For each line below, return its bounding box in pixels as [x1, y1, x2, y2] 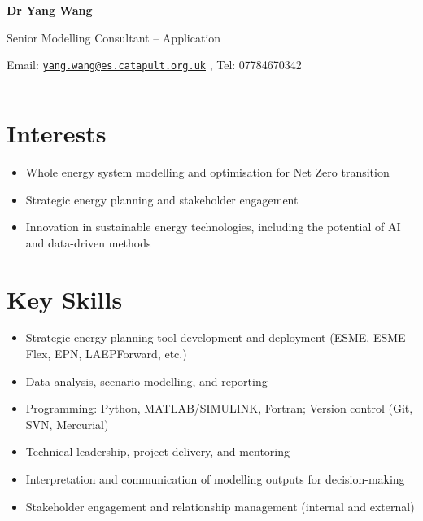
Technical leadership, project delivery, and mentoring [25, 443, 290, 460]
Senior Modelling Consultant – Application [7, 28, 221, 46]
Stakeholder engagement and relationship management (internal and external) [25, 497, 415, 514]
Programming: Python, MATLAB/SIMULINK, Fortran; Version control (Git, [25, 400, 413, 417]
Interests [7, 116, 107, 150]
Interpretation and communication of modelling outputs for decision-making [25, 471, 405, 488]
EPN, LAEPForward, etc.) [54, 345, 187, 362]
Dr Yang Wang [7, 2, 93, 18]
